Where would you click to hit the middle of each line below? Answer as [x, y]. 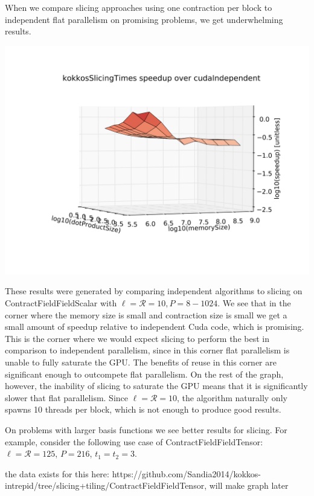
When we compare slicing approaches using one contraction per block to [139, 7]
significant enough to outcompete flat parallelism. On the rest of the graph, [144, 374]
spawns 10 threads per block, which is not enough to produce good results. [143, 409]
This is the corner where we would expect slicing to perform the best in [137, 338]
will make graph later [249, 485]
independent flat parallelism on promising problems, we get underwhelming [144, 19]
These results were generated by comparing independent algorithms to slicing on [154, 291]
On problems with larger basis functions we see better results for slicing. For [146, 429]
